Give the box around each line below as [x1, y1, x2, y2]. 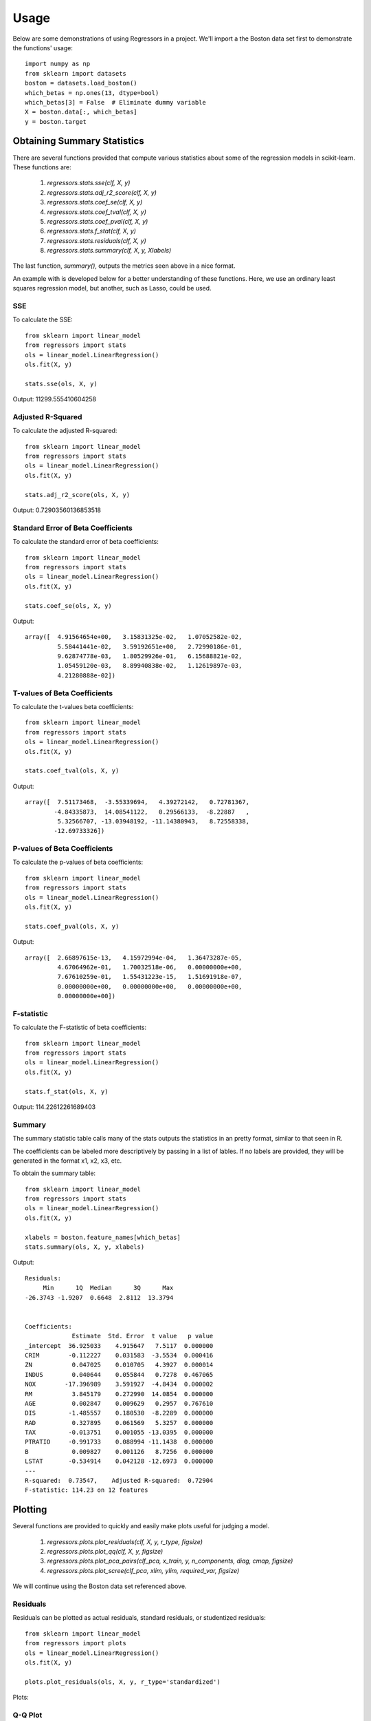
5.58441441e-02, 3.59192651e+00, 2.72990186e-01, [57, 642, 243, 651]
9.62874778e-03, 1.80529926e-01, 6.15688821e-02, [57, 653, 243, 660]
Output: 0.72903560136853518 [12, 506, 102, 514]
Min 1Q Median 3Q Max [43, 1284, 174, 1292]
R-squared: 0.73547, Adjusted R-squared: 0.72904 [25, 1477, 214, 1485]
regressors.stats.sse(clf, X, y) [47, 179, 131, 187]
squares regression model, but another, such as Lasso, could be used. [12, 284, 212, 293]
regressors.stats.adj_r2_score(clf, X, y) [47, 188, 157, 196]
